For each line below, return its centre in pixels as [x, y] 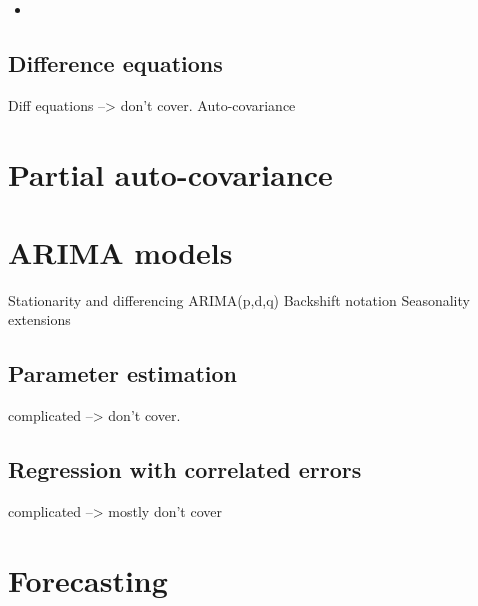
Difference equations [115, 62]
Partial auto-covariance [170, 173]
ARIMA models [120, 251]
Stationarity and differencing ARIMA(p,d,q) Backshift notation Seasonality [239, 299]
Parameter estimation [123, 373]
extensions [39, 319]
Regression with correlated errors [185, 469]
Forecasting [88, 579]
